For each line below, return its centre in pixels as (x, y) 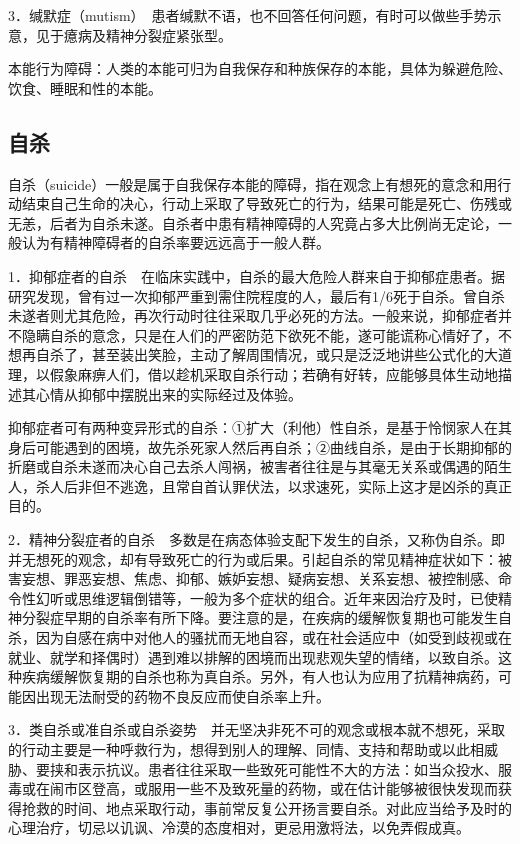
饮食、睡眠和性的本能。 (85, 87)
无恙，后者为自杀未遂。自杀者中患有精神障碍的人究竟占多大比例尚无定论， (253, 222)
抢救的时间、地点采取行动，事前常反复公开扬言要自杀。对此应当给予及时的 (266, 807)
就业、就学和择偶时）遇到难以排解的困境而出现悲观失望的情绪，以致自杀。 (253, 656)
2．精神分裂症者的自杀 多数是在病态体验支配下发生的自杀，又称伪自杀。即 (256, 539)
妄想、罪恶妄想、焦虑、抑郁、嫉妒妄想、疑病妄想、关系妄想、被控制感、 (259, 578)
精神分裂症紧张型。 (168, 34)
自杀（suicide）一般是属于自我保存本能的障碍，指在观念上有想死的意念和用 (253, 183)
